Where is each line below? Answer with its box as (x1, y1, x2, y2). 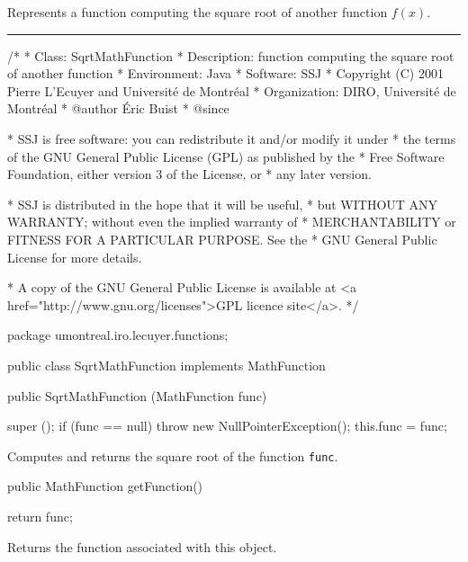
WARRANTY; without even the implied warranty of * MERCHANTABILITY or (7, 212, 456, 231)
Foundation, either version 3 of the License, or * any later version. (7, 165, 372, 183)
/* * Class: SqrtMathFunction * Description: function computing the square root (7, 46, 454, 65)
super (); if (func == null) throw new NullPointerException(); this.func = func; (7, 416, 447, 435)
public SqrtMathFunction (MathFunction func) (7, 386, 267, 405)
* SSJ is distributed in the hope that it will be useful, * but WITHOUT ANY (7, 194, 438, 213)
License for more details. (7, 247, 142, 266)
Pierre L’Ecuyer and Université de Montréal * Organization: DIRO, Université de (7, 81, 456, 100)
